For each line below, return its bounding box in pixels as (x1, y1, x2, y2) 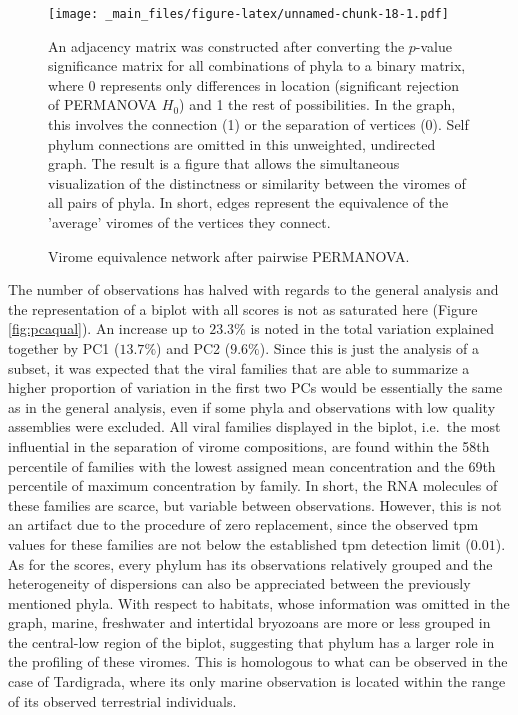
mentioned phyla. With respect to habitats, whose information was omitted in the (8, 592, 510, 613)
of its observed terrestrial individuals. (8, 690, 237, 711)
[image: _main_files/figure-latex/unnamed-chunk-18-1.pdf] (48, 7, 449, 21)
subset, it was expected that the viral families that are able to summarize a (8, 357, 470, 378)
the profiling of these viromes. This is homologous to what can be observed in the (8, 651, 508, 672)
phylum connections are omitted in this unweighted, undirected (48, 133, 436, 154)
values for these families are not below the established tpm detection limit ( (8, 533, 471, 554)
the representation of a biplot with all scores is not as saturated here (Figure (8, 298, 478, 319)
